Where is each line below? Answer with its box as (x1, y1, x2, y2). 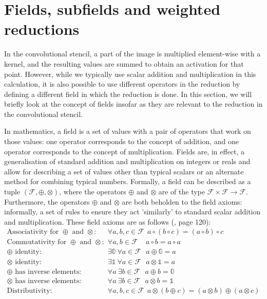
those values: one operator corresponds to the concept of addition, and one (4, 136, 239, 147)
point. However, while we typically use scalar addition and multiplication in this (4, 68, 256, 79)
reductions (4, 18, 80, 39)
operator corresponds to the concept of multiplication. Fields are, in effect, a (4, 146, 245, 156)
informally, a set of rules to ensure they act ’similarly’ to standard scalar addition (4, 206, 261, 217)
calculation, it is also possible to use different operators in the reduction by (4, 78, 240, 89)
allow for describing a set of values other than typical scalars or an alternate (4, 166, 244, 176)
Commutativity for (7, 238, 67, 246)
